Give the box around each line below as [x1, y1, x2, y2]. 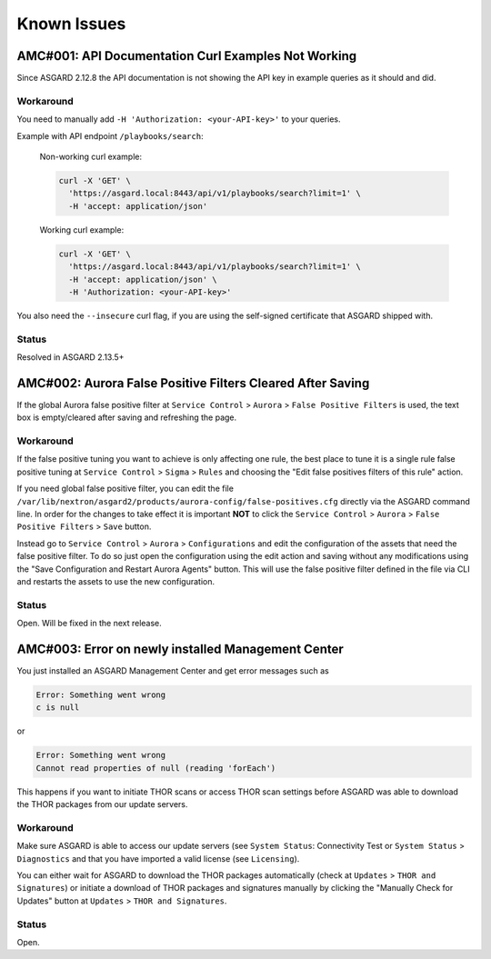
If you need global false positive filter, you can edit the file [16, 483, 234, 494]
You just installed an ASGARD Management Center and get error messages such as [16, 665, 329, 676]
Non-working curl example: [39, 151, 143, 162]
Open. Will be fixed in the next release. [16, 618, 163, 629]
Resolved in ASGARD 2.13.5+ [16, 352, 125, 363]
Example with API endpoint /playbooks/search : [16, 130, 204, 141]
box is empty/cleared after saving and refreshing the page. [16, 412, 237, 423]
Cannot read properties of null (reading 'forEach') [35, 763, 276, 773]
